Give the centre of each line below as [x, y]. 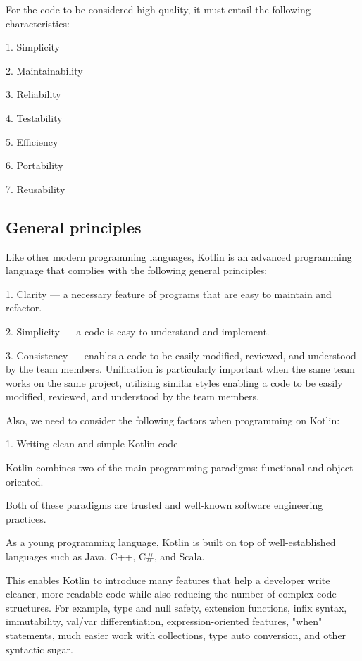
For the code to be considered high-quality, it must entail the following [158, 9]
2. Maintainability [44, 70]
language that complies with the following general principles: [137, 270]
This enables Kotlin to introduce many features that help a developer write [168, 580]
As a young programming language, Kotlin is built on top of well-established [171, 542]
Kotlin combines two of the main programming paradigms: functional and [165, 468]
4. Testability [34, 117]
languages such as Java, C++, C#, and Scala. [105, 556]
